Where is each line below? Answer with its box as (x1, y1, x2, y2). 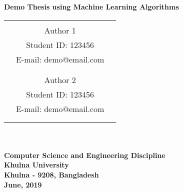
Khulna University (4, 159, 69, 170)
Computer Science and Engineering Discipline (4, 149, 165, 160)
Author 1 (44, 24, 76, 36)
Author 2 (44, 73, 76, 85)
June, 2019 (4, 179, 42, 189)
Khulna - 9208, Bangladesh (4, 169, 99, 179)
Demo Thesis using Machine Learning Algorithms (4, 1, 179, 11)
